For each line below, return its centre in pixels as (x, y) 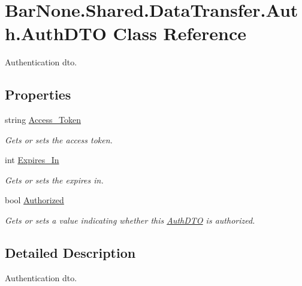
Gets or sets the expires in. (54, 180)
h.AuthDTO (56, 33)
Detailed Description (70, 253)
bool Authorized (34, 200)
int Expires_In (32, 160)
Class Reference (180, 33)
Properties (38, 94)
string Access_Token (43, 120)
